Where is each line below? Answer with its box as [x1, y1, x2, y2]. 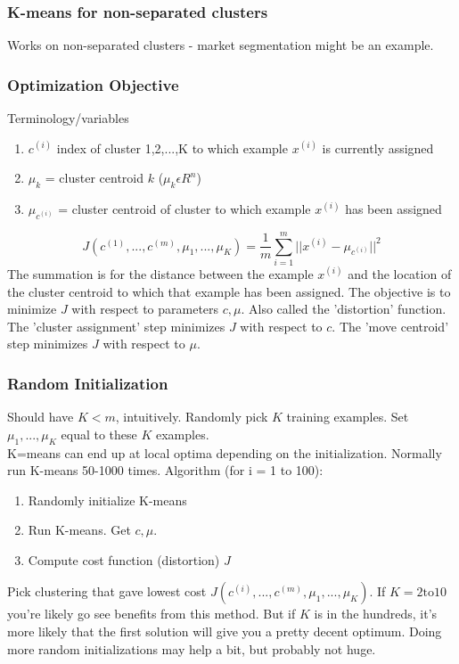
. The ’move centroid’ [332, 316, 449, 335]
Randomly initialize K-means [28, 490, 187, 509]
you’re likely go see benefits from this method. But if [7, 604, 296, 623]
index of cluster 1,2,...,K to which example [56, 138, 288, 157]
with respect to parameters [71, 299, 219, 318]
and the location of [348, 264, 452, 283]
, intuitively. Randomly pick [115, 407, 268, 426]
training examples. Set [286, 407, 409, 426]
